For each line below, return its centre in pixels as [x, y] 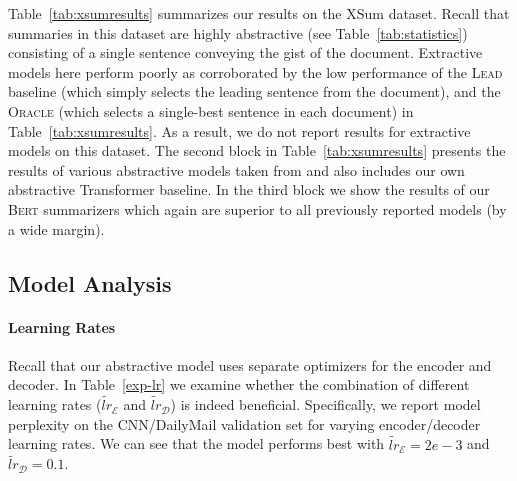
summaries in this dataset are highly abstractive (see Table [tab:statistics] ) [238, 32]
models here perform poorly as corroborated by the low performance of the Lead [255, 71]
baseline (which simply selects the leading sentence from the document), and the [254, 91]
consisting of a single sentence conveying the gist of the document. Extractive [245, 52]
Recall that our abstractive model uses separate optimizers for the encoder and [250, 364]
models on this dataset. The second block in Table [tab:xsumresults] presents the [257, 150]
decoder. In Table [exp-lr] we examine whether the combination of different [239, 384]
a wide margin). [56, 228]
